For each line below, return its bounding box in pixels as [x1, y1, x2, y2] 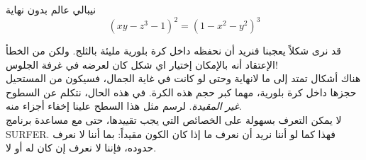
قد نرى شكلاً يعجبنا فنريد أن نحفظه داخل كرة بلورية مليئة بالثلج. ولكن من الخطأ [6, 43, 342, 58]
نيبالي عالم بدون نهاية [6, 2, 96, 16]
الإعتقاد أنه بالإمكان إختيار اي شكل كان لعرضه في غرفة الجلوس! [6, 57, 278, 72]
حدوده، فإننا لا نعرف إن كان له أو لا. [6, 140, 157, 155]
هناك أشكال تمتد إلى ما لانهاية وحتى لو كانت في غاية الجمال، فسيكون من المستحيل [6, 71, 361, 86]
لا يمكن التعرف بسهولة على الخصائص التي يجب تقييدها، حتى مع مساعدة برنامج [6, 113, 342, 127]
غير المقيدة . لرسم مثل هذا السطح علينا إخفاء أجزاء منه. [6, 98, 242, 113]
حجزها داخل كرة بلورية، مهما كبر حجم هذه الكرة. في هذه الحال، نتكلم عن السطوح [6, 84, 357, 99]
